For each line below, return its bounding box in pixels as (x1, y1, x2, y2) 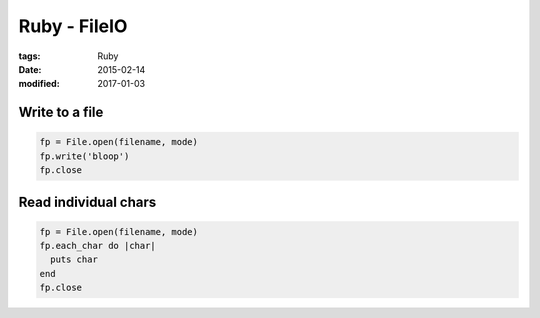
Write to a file (18, 104, 104, 121)
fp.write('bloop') (39, 150, 130, 162)
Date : (18, 63, 42, 75)
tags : (18, 50, 41, 62)
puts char (50, 254, 99, 265)
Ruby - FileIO (18, 15, 128, 37)
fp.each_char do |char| (39, 240, 157, 252)
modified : (18, 78, 60, 90)
